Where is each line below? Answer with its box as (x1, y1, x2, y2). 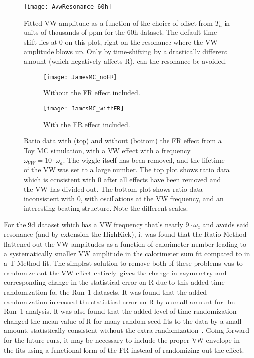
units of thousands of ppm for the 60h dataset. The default (24, 27, 201, 37)
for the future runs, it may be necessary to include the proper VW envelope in (4, 335, 240, 345)
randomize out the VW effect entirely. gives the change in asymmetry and (4, 267, 226, 277)
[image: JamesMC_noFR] (43, 73, 117, 81)
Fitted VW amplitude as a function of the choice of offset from (24, 17, 213, 28)
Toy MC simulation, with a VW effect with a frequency (24, 145, 191, 155)
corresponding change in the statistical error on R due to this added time (4, 277, 225, 287)
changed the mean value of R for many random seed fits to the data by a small (4, 315, 242, 326)
